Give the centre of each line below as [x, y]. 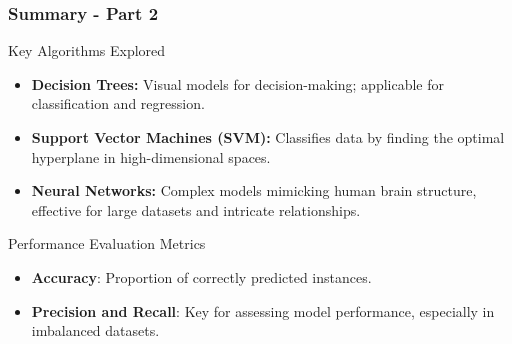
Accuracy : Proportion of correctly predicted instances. [201, 276]
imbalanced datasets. [95, 330]
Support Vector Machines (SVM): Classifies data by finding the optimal [268, 137]
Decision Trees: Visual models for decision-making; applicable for [238, 83]
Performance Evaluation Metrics [107, 243]
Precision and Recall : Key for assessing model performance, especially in [263, 310]
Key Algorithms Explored [87, 50]
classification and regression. [118, 103]
